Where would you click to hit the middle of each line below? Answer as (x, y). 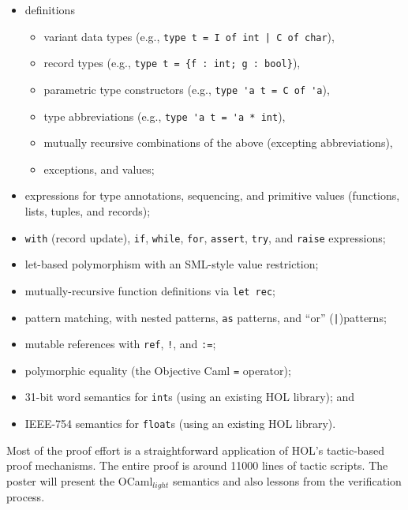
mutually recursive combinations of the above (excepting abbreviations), (218, 142)
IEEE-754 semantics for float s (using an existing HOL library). (180, 424)
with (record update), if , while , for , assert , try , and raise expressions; (205, 237)
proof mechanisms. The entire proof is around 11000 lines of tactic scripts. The (197, 465)
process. (26, 497)
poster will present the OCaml (80, 480)
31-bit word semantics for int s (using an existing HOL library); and (190, 397)
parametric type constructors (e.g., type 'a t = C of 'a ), (187, 89)
